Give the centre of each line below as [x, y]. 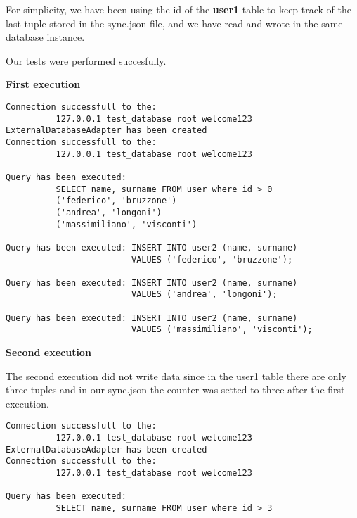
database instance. [45, 37]
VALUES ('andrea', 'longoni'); [204, 295]
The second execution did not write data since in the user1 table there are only [176, 375]
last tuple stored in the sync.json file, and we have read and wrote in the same [174, 23]
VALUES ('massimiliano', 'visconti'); [222, 330]
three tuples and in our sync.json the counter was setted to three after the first [175, 390]
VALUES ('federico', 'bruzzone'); [212, 259]
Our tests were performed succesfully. [86, 60]
